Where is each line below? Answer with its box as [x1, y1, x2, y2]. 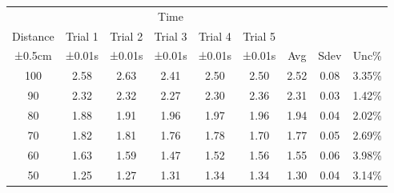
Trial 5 [243, 27, 276, 44]
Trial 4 [198, 27, 231, 44]
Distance [12, 27, 54, 44]
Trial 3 [154, 27, 187, 44]
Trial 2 [110, 27, 143, 44]
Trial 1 [65, 27, 98, 44]
